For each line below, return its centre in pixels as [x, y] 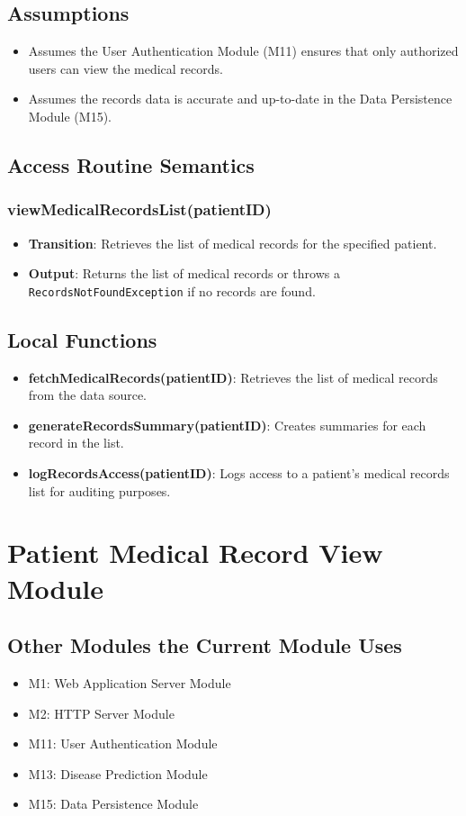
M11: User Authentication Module [123, 743]
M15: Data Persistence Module [113, 804]
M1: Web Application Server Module [130, 682]
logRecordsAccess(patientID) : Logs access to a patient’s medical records [239, 473]
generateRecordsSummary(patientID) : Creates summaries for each [227, 425]
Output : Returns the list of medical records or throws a [184, 273]
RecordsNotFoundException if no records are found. [172, 290]
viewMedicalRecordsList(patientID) [139, 209]
